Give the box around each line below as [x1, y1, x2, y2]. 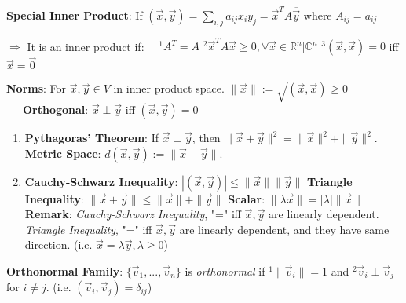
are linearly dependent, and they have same [179, 221, 390, 237]
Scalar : [228, 190, 265, 206]
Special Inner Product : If [6, 6, 143, 23]
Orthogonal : [23, 101, 89, 117]
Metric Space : [24, 144, 101, 161]
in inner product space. [113, 80, 225, 97]
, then [192, 130, 221, 145]
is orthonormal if [185, 262, 265, 279]
